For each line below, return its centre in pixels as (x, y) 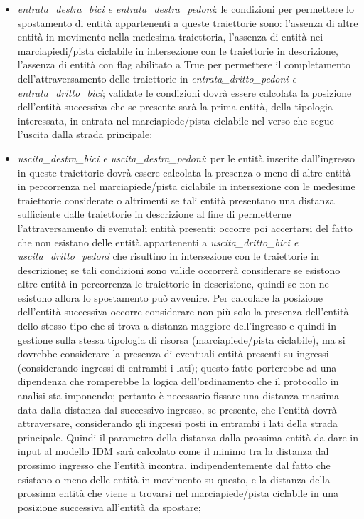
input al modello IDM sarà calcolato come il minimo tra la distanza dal (173, 451)
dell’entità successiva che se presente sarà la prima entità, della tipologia (175, 106)
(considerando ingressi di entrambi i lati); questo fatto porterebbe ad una (177, 367)
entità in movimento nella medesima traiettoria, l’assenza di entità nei (170, 37)
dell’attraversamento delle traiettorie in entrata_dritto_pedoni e (157, 78)
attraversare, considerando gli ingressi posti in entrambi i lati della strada (178, 423)
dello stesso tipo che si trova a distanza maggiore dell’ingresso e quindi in (177, 326)
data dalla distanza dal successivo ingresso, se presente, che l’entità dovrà (177, 409)
